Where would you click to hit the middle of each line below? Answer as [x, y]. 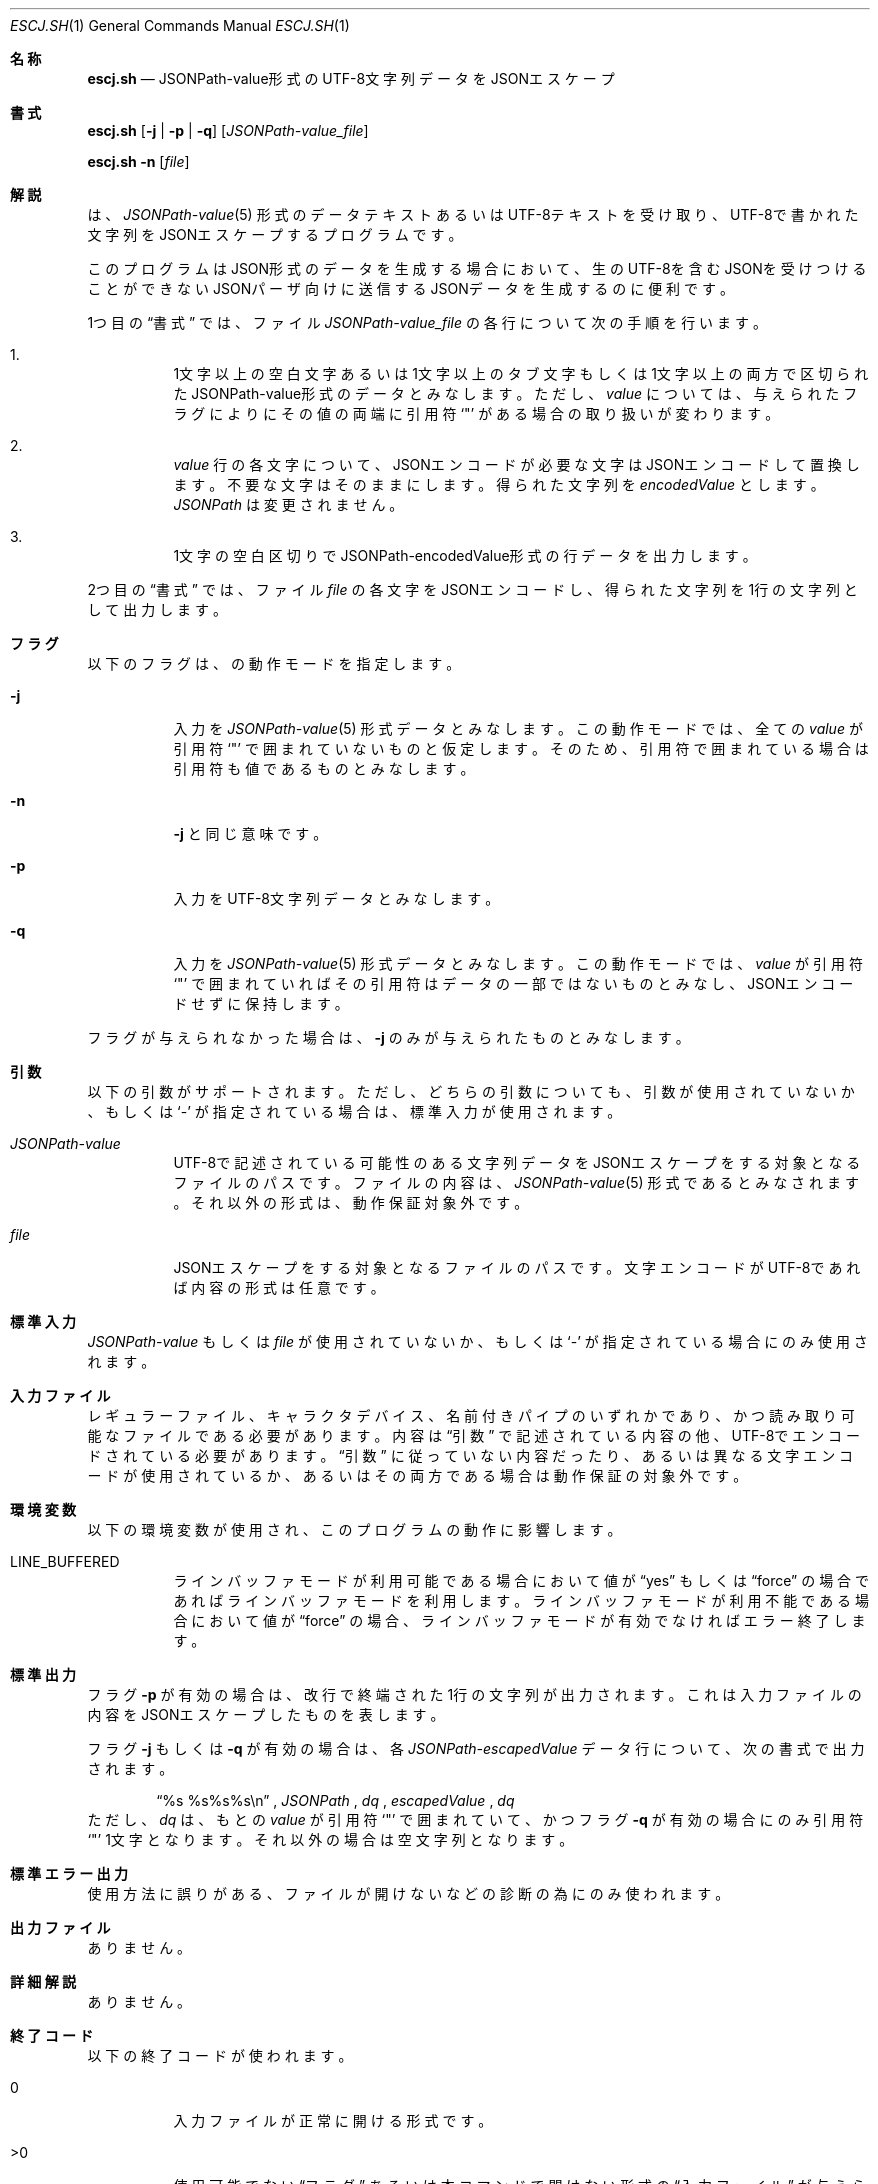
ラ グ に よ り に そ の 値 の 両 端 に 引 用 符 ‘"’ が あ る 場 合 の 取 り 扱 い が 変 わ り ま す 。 [476, 413]
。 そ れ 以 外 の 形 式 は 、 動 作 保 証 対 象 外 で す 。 [351, 1202]
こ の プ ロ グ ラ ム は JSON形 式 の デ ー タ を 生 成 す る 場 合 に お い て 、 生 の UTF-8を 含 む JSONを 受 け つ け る [477, 268]
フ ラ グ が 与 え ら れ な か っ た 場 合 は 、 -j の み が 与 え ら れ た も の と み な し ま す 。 [388, 1037]
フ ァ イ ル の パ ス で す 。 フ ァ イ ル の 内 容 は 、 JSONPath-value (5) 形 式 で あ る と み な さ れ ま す [516, 1182]
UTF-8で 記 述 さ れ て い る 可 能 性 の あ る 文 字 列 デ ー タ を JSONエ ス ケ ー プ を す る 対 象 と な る [517, 1162]
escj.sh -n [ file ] [138, 161]
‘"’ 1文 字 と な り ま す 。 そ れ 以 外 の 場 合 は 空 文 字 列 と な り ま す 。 [330, 1839]
